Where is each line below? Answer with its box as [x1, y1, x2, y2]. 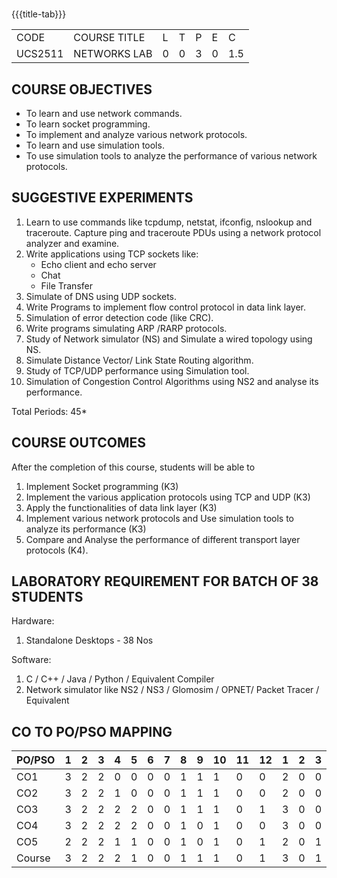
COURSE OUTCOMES [11, 434, 147, 452]
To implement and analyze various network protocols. [25, 129, 248, 140]
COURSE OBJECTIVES [11, 81, 153, 98]
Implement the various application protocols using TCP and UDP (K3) [25, 491, 311, 503]
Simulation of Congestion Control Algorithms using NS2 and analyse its [25, 375, 319, 387]
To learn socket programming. [25, 118, 151, 130]
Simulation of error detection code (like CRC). [25, 311, 214, 323]
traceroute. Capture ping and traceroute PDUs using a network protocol [25, 226, 322, 238]
